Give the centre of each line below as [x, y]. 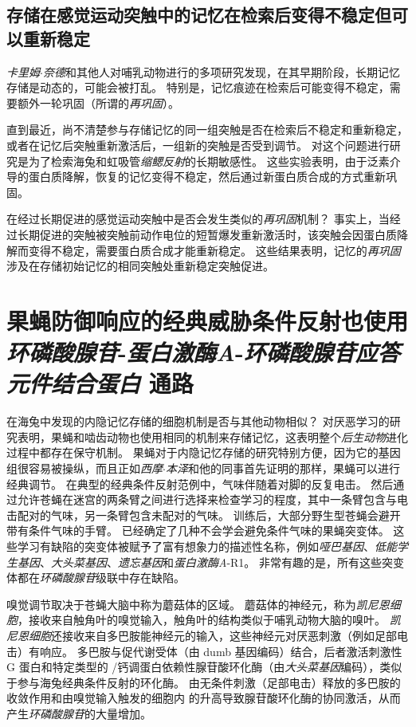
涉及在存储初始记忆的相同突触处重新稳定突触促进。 [140, 266]
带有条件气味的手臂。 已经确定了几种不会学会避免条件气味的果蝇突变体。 [198, 531]
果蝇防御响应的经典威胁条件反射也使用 [208, 320]
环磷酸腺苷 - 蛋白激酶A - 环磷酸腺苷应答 [203, 352]
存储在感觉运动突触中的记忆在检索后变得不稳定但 [199, 15]
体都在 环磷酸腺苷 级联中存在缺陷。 [96, 578]
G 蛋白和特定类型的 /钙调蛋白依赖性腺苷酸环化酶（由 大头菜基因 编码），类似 [204, 667]
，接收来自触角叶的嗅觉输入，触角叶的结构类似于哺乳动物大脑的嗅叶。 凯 [209, 620]
